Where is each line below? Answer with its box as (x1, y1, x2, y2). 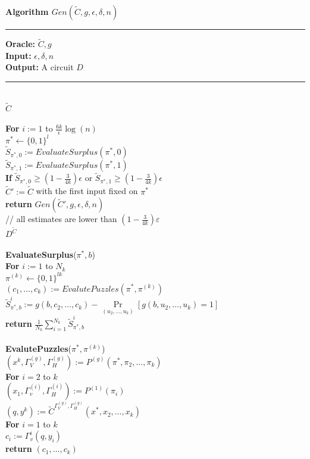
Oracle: (5, 38, 36, 50)
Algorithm (5, 5, 49, 17)
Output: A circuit (5, 61, 74, 73)
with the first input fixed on (36, 185, 138, 197)
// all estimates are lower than (5, 213, 117, 225)
